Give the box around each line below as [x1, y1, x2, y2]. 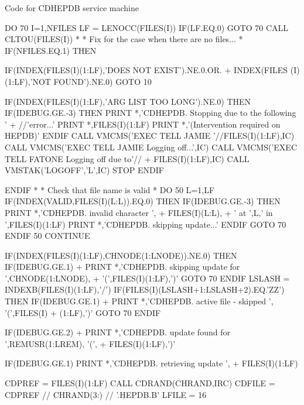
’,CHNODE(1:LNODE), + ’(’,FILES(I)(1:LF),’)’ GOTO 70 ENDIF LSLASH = [5, 272, 290, 284]
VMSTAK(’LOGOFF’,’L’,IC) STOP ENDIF [5, 164, 164, 176]
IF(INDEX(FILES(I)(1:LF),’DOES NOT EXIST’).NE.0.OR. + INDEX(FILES [5, 64, 288, 76]
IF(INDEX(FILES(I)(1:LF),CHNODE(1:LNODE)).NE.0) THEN [5, 249, 237, 261]
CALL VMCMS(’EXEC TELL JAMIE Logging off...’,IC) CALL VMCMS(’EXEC [5, 140, 297, 153]
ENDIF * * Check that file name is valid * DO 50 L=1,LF [5, 183, 215, 195]
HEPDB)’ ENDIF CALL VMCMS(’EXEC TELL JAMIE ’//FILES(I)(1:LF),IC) [5, 129, 295, 142]
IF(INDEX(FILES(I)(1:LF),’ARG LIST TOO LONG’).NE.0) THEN [5, 95, 251, 107]
